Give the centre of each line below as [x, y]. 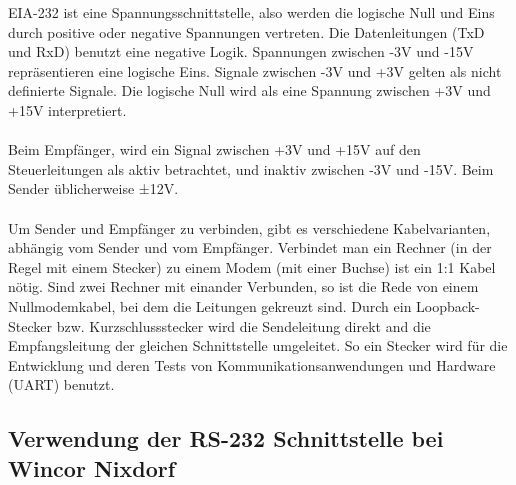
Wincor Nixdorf [92, 467]
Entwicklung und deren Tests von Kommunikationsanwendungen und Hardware [252, 364]
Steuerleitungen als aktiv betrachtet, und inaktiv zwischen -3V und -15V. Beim [251, 168]
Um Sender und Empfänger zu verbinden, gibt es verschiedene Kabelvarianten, [249, 227]
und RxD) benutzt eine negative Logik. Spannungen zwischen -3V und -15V [241, 51]
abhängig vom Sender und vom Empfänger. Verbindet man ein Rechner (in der [250, 247]
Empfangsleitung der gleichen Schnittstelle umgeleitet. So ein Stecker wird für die [258, 345]
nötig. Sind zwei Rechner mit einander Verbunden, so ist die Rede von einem [243, 286]
